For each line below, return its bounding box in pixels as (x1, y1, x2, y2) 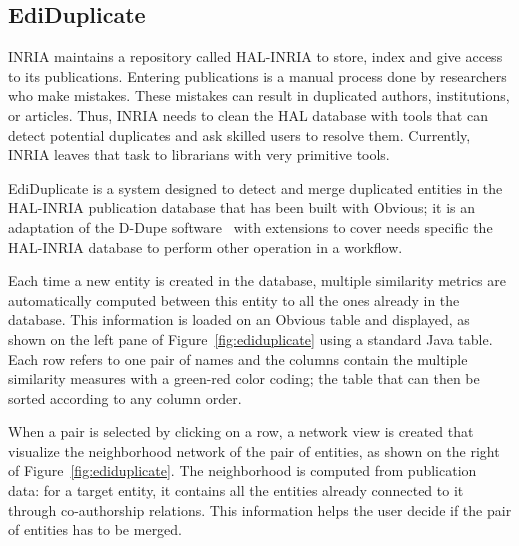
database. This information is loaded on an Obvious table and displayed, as (8, 309, 470, 330)
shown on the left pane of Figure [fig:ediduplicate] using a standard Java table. (8, 328, 493, 349)
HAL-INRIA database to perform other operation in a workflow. (8, 236, 403, 257)
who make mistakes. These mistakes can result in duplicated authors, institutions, (8, 85, 510, 106)
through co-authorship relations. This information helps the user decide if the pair (8, 499, 512, 520)
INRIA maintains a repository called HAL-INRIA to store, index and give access (8, 46, 503, 67)
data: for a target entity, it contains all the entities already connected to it (8, 480, 464, 501)
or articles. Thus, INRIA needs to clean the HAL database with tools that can (8, 104, 488, 125)
